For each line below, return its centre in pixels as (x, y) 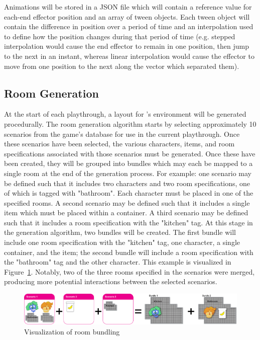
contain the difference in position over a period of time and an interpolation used (129, 26)
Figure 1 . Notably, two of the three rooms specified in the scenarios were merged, (129, 271)
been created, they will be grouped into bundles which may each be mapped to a (128, 163)
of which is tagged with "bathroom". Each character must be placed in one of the (129, 193)
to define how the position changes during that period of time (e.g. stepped (120, 36)
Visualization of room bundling (72, 331)
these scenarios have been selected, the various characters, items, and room (119, 144)
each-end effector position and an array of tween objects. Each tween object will (127, 16)
